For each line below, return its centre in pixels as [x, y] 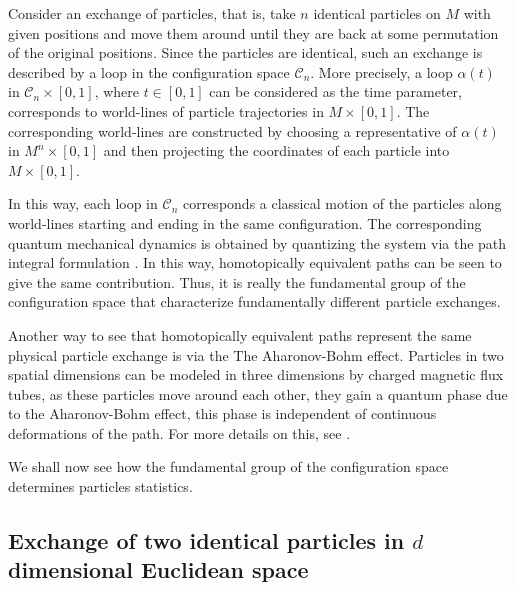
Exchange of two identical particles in [206, 540]
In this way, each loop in [83, 203]
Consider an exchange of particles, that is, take [152, 13]
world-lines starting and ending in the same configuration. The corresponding [245, 222]
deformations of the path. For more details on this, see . [179, 432]
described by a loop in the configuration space [149, 71]
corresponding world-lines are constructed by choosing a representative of [232, 130]
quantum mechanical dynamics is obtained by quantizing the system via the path [257, 242]
